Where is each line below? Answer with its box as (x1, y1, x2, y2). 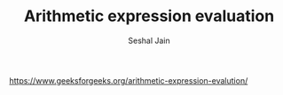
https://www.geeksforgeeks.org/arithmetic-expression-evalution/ (9, 75, 248, 85)
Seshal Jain (128, 35, 170, 46)
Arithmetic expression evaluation (23, 6, 275, 26)
